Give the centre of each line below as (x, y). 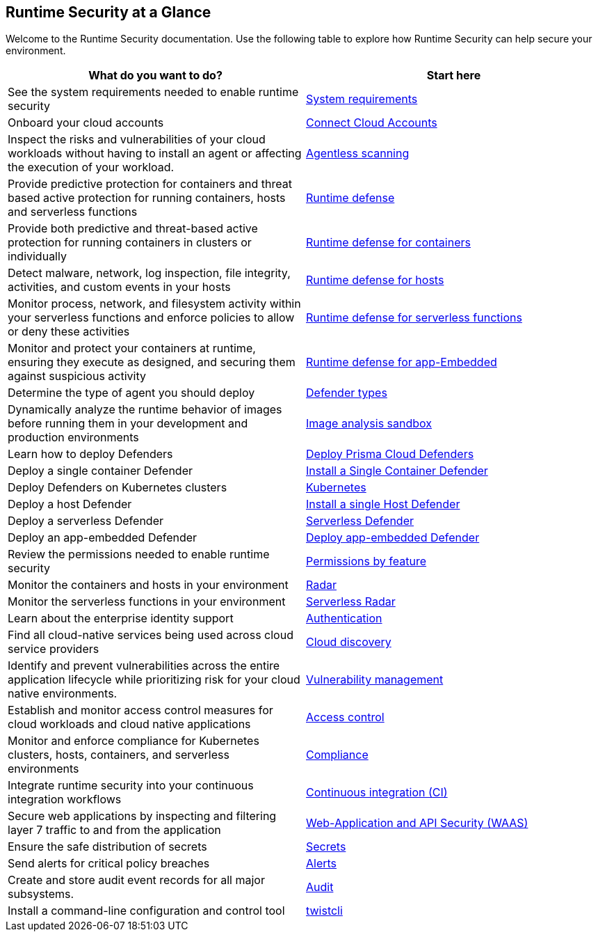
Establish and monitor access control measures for (140, 710)
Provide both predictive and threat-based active (133, 229)
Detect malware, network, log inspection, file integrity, (149, 273)
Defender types (347, 393)
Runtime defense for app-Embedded (402, 362)
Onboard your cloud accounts (86, 123)
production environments (73, 438)
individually (37, 257)
